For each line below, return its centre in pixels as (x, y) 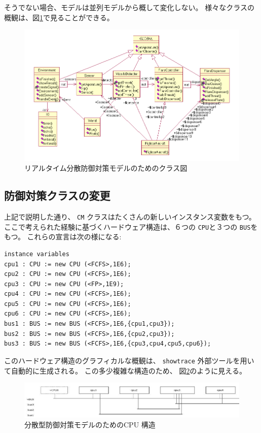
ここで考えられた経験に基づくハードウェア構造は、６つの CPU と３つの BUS (127, 226)
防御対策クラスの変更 (57, 195)
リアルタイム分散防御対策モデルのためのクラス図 (106, 168)
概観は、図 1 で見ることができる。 (59, 17)
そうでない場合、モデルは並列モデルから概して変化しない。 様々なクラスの (129, 7)
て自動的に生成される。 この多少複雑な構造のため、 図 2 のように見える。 (125, 370)
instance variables (37, 254)
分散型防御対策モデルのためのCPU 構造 (90, 425)
